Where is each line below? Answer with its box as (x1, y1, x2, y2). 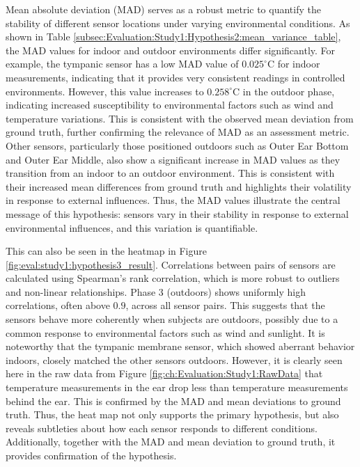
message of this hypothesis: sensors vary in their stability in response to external (6, 206, 349, 221)
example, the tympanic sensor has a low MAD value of (6, 56, 239, 71)
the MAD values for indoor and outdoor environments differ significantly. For (6, 42, 336, 57)
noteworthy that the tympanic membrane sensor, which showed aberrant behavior (6, 339, 355, 354)
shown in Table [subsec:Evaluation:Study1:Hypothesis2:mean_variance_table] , (6, 29, 341, 44)
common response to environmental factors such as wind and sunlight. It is (6, 325, 325, 340)
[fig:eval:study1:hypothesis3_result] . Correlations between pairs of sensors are (6, 257, 336, 271)
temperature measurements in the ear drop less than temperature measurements (6, 380, 348, 395)
